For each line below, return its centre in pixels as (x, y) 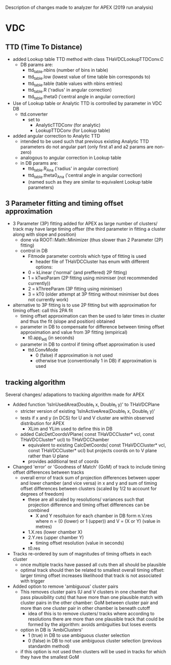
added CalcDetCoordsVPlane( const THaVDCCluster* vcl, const (87, 434)
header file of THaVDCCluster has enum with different (92, 262)
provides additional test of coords (63, 461)
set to (34, 119)
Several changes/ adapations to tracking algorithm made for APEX (75, 394)
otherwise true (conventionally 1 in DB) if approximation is (96, 361)
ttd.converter (34, 114)
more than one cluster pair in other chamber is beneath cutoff (85, 608)
